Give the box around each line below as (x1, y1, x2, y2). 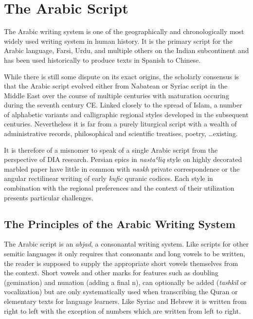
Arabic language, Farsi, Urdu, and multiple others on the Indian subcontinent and (4, 45, 249, 55)
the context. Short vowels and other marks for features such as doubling (4, 267, 218, 278)
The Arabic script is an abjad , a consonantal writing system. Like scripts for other (4, 239, 249, 249)
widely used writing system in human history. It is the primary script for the (4, 35, 233, 46)
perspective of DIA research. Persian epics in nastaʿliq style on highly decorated (4, 154, 242, 164)
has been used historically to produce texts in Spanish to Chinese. (4, 54, 201, 65)
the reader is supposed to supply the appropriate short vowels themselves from (4, 258, 238, 268)
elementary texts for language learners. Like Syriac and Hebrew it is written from (4, 296, 247, 306)
